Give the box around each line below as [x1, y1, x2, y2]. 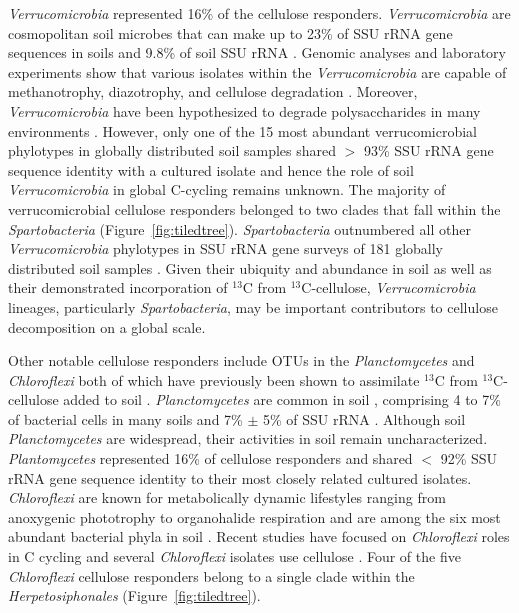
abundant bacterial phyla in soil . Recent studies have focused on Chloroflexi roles [8, 526, 510, 547]
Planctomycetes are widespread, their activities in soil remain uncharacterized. [8, 428, 488, 449]
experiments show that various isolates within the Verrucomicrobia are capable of [8, 61, 507, 82]
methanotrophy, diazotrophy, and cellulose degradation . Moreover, [8, 81, 418, 102]
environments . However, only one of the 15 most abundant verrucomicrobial [8, 120, 477, 141]
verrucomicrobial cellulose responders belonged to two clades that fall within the [8, 198, 501, 219]
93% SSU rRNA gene [364, 140, 494, 161]
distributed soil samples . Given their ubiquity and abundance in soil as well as [8, 257, 492, 278]
